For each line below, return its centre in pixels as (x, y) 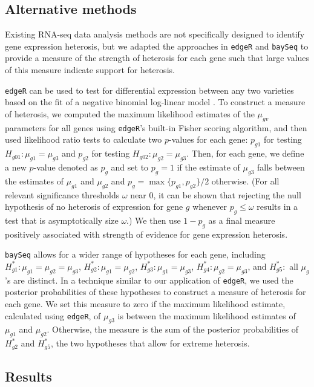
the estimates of (34, 180)
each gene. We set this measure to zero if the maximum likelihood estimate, (145, 304)
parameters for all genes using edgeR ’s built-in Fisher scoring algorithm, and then (156, 127)
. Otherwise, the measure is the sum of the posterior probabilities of (173, 329)
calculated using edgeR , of (53, 315)
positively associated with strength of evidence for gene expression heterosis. (146, 234)
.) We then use (154, 220)
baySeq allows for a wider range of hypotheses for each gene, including (135, 254)
